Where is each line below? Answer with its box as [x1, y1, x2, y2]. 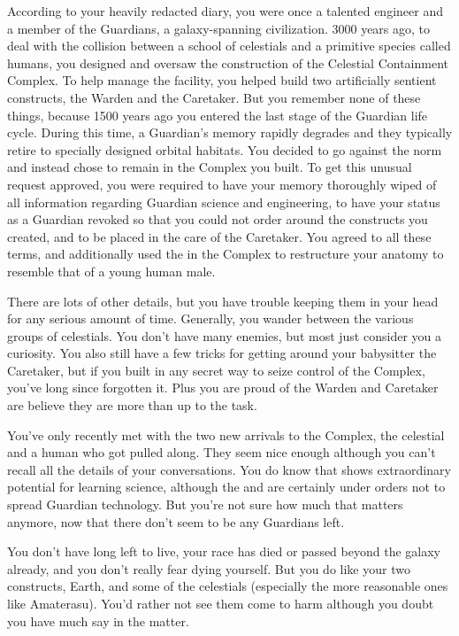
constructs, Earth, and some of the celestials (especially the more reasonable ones [7, 577, 448, 595]
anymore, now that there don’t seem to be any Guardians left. [7, 512, 345, 531]
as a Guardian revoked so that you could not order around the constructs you [7, 210, 428, 229]
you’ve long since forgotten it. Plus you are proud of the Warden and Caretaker [7, 378, 439, 397]
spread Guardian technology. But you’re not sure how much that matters [7, 495, 403, 514]
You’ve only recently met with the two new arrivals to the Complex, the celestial [7, 425, 445, 444]
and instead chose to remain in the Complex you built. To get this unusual [7, 158, 412, 176]
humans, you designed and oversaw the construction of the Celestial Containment [7, 53, 448, 72]
